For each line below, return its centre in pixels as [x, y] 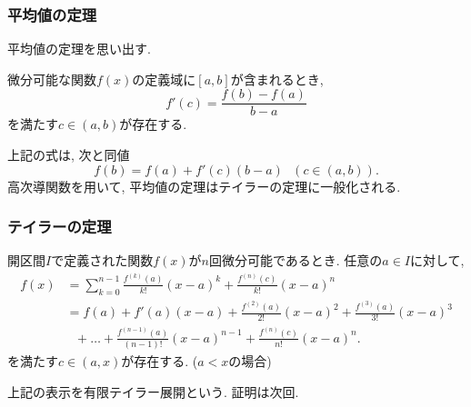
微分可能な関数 [52, 79]
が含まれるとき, [277, 79]
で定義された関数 [102, 260]
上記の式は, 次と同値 [69, 155]
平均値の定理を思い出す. [79, 49]
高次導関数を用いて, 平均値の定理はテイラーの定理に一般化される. [204, 186]
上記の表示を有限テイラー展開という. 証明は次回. [153, 391]
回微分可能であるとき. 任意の [296, 260]
